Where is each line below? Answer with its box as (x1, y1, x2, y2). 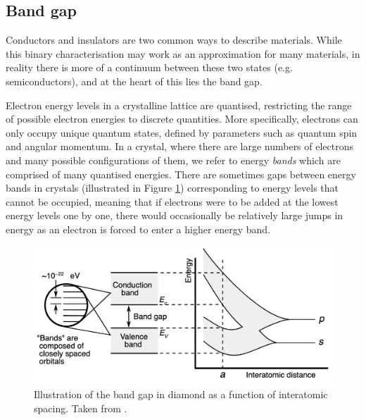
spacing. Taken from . (34, 400, 127, 415)
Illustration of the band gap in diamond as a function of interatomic (34, 386, 328, 401)
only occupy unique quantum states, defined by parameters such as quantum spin (6, 125, 358, 140)
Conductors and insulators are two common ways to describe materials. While (6, 32, 342, 47)
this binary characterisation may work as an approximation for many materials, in (6, 46, 360, 61)
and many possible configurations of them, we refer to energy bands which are (6, 152, 341, 167)
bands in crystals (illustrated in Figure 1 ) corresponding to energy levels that (6, 180, 339, 195)
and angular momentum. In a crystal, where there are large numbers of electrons (6, 139, 354, 154)
